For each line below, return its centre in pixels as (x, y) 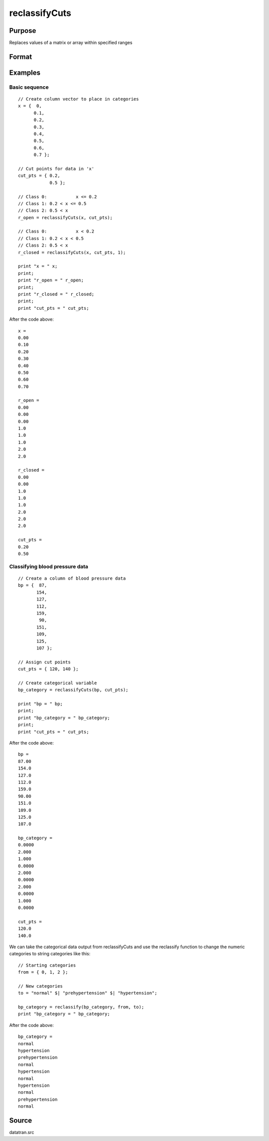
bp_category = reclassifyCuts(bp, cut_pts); (73, 690)
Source (21, 1120)
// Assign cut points (44, 662)
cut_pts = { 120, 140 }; (48, 669)
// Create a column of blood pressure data (72, 578)
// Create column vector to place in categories (78, 99)
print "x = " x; (38, 266)
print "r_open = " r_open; (51, 280)
